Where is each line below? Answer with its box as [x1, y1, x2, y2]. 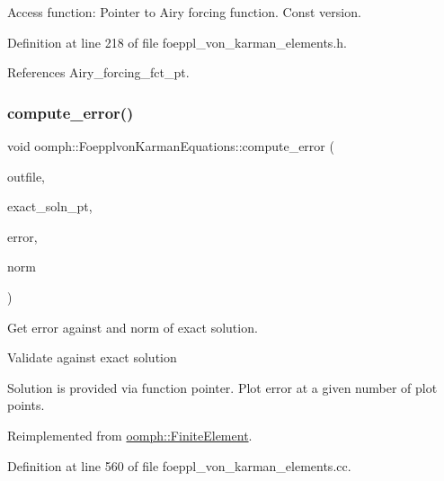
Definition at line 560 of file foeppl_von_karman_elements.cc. [7, 456, 351, 475]
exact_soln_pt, [7, 197, 93, 216]
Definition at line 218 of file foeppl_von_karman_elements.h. [7, 32, 347, 51]
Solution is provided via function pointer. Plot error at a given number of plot [7, 378, 438, 396]
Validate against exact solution [7, 348, 177, 367]
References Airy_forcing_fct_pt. [7, 63, 190, 82]
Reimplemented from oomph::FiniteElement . [7, 425, 253, 444]
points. [7, 396, 45, 414]
